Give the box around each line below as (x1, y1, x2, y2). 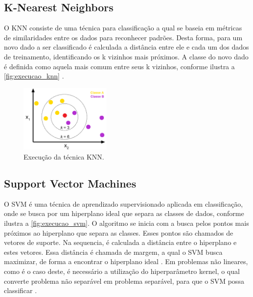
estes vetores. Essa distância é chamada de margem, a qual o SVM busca (4, 246, 223, 257)
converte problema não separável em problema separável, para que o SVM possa (4, 275, 244, 286)
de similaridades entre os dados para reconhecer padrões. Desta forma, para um (4, 32, 243, 42)
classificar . (4, 285, 37, 296)
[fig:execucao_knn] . (4, 71, 64, 81)
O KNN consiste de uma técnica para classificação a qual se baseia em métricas (4, 23, 242, 33)
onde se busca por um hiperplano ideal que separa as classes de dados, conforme (4, 208, 244, 218)
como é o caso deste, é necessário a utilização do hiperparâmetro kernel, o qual (4, 266, 240, 276)
